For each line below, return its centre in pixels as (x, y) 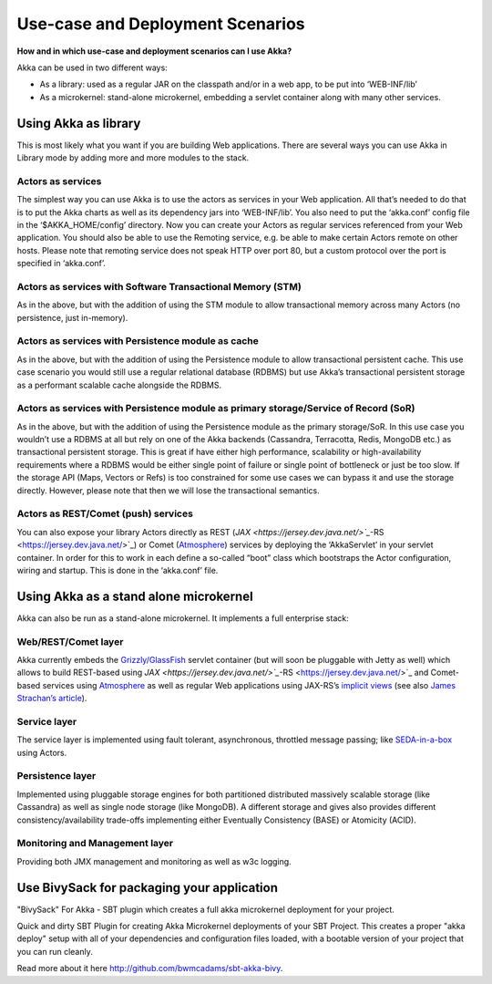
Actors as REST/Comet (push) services (105, 513)
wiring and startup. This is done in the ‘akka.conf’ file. (118, 570)
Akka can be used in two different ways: (92, 67)
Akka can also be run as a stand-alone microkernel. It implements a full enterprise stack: (183, 618)
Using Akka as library (79, 123)
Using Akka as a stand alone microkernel (135, 596)
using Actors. (42, 752)
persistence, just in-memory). (72, 317)
